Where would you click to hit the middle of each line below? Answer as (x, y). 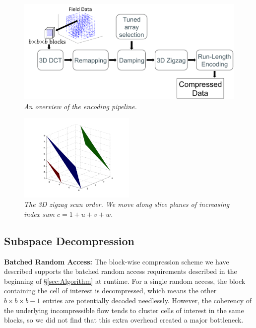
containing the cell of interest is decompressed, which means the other (110, 291)
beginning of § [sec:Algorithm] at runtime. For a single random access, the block (125, 281)
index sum (39, 214)
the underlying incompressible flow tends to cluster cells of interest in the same (124, 310)
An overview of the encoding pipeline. (80, 106)
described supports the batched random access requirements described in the (121, 271)
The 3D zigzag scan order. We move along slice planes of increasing (127, 204)
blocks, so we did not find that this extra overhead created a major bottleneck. (124, 320)
